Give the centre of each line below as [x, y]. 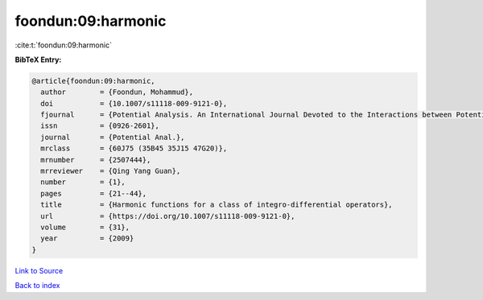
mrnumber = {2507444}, [96, 160]
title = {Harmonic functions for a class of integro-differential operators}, [217, 205]
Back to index [37, 286]
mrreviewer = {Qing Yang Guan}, [111, 171]
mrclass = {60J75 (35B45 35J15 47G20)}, [134, 148]
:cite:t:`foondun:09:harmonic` [64, 45]
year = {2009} [87, 238]
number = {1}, [83, 182]
